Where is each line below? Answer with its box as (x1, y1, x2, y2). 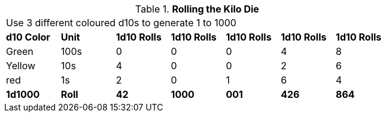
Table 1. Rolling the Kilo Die (135, 3, 259, 15)
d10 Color (6, 31, 50, 43)
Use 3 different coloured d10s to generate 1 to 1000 (6, 17, 236, 29)
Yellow (6, 60, 36, 72)
